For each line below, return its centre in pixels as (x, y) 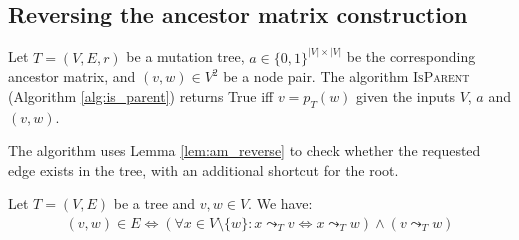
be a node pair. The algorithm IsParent (346, 76)
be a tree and (154, 203)
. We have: (280, 203)
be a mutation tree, (185, 56)
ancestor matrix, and (72, 76)
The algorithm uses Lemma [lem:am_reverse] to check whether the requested (244, 150)
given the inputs (405, 95)
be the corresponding (411, 56)
